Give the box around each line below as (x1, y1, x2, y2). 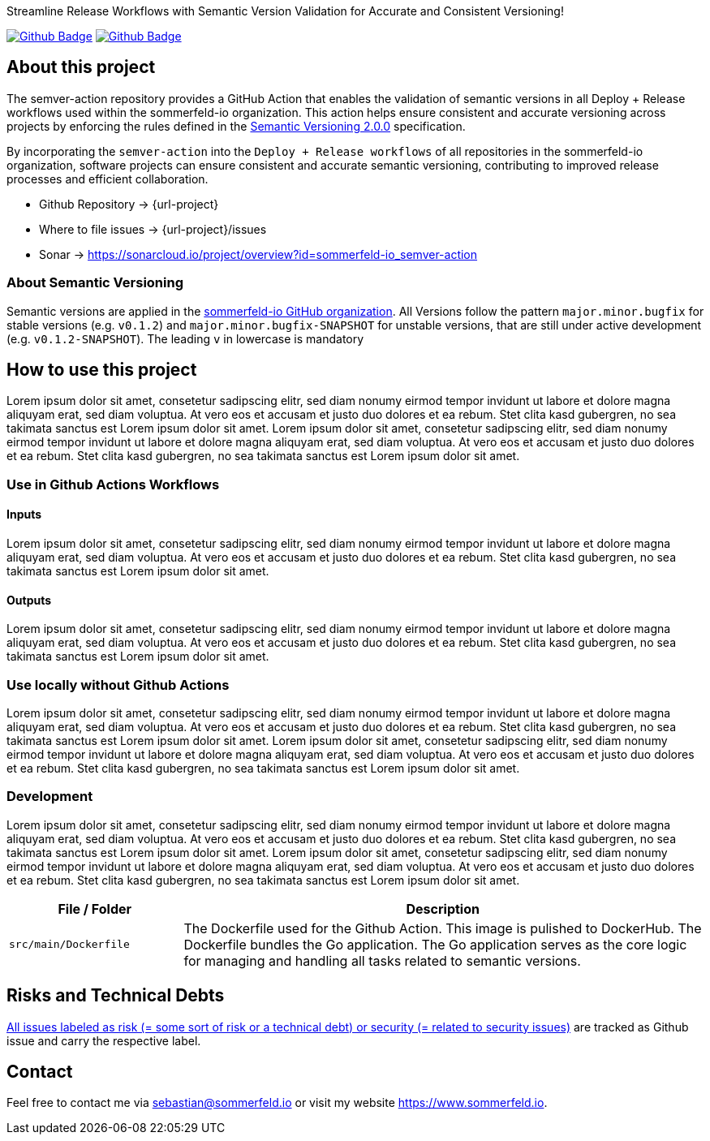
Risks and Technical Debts (6, 985, 225, 1006)
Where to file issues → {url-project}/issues (39, 222, 267, 236)
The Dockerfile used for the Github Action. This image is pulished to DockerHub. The (183, 919, 702, 936)
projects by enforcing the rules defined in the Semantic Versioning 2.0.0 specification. (6, 118, 466, 133)
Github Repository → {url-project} (39, 196, 219, 211)
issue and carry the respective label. (6, 1033, 201, 1048)
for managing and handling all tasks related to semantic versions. (183, 952, 581, 969)
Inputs (6, 507, 42, 522)
